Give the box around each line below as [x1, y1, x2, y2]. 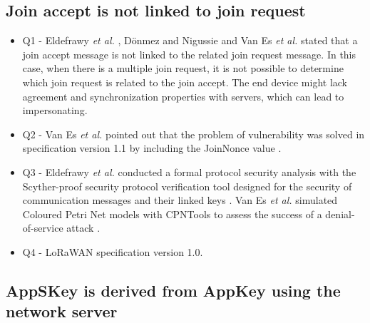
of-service [22, 220, 63, 235]
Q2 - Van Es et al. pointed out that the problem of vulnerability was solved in [22, 126, 365, 141]
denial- [325, 206, 355, 221]
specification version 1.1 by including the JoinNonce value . [22, 140, 282, 155]
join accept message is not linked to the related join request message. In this [22, 46, 356, 61]
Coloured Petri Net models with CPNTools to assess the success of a [22, 206, 322, 221]
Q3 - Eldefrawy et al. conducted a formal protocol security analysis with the [22, 164, 356, 179]
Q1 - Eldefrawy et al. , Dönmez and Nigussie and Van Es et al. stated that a [22, 33, 358, 48]
